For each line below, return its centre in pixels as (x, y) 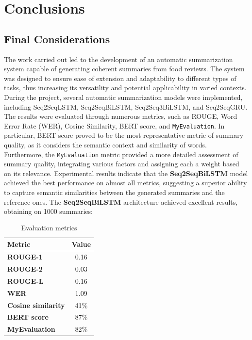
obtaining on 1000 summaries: (48, 211)
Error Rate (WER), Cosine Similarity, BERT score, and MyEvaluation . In (114, 125)
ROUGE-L (25, 281)
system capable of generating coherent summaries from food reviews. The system (124, 69)
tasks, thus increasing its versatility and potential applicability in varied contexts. (125, 88)
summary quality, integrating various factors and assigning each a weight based (122, 164)
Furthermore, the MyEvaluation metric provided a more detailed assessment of (121, 154)
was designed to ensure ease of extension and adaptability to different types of (120, 78)
